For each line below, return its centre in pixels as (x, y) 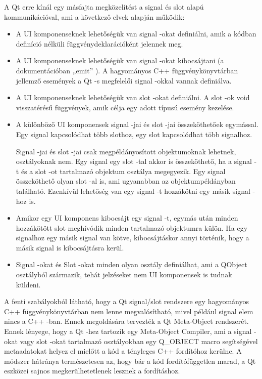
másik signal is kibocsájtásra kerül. (70, 247)
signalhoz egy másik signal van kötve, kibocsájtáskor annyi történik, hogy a (133, 238)
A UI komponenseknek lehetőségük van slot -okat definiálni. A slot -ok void (133, 97)
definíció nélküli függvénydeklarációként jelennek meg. (99, 43)
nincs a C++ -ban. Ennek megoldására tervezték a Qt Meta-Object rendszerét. (126, 321)
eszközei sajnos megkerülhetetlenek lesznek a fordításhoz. (92, 371)
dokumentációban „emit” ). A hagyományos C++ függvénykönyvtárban (127, 70)
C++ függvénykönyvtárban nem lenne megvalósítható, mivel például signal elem (129, 311)
